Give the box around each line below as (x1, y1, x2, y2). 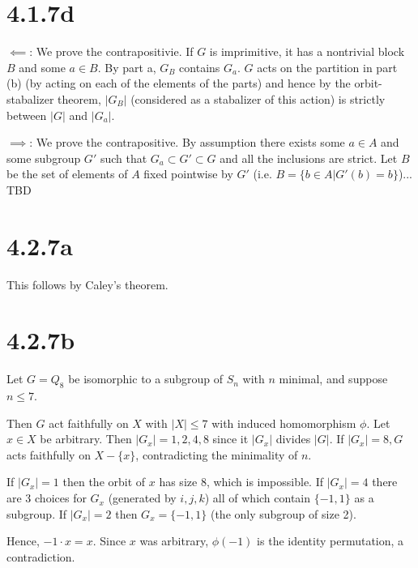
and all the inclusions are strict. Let (220, 149, 398, 166)
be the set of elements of (6, 165, 128, 182)
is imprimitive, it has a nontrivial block (209, 43, 405, 60)
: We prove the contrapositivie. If (29, 43, 194, 60)
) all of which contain (204, 489, 311, 506)
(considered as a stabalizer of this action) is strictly (130, 90, 386, 107)
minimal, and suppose (279, 370, 388, 387)
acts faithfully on (6, 446, 91, 463)
